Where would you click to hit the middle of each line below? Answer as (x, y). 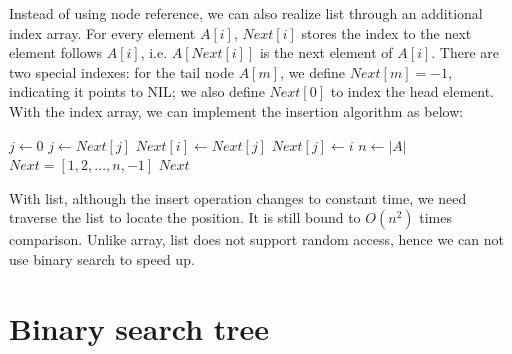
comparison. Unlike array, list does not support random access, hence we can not (256, 239)
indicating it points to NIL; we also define (137, 91)
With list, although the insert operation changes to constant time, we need (238, 197)
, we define (313, 71)
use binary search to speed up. (102, 258)
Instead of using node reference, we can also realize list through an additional (246, 13)
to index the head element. (412, 91)
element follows (56, 52)
